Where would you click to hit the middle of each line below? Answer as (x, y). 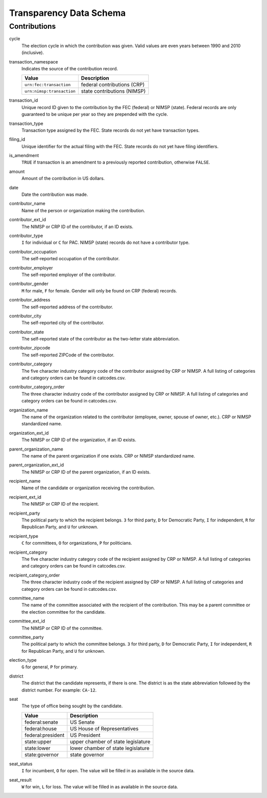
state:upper (38, 741)
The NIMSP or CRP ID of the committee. (62, 628)
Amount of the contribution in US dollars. (63, 178)
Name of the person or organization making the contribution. (83, 210)
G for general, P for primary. (50, 667)
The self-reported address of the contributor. (67, 307)
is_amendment (24, 156)
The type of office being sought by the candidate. (72, 706)
